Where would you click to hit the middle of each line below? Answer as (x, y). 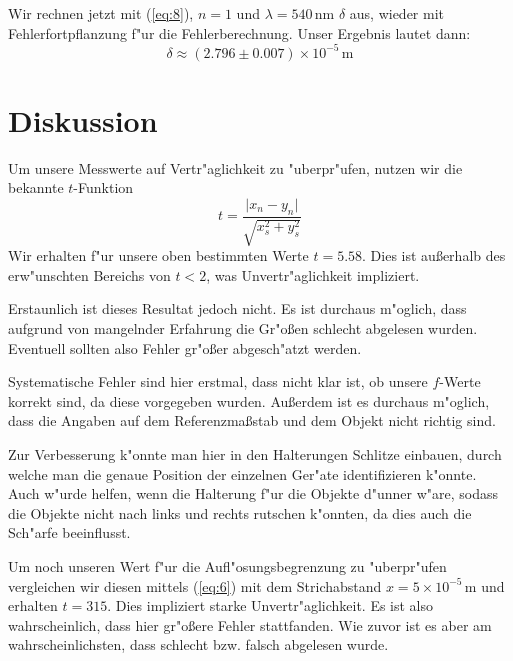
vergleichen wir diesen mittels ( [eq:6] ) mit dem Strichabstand (195, 585)
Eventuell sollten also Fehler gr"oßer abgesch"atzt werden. (185, 347)
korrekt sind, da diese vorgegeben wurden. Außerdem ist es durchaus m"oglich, (249, 400)
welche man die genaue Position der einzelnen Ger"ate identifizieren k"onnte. (242, 473)
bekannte (36, 187)
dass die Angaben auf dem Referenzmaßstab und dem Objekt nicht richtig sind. (252, 420)
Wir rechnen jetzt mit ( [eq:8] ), (101, 13)
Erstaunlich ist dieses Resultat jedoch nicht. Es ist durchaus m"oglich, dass (237, 308)
